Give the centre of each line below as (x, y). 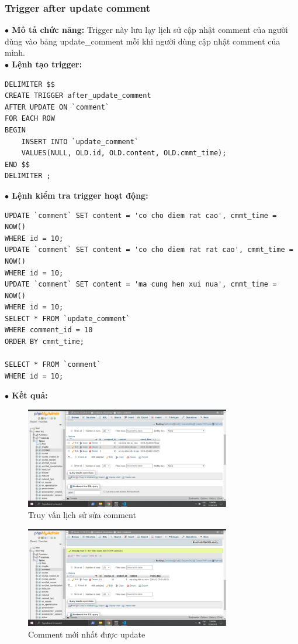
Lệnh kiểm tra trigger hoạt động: (80, 195)
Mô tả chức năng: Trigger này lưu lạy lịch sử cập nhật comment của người (150, 30)
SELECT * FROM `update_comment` (67, 318)
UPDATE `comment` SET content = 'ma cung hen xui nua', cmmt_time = (141, 284)
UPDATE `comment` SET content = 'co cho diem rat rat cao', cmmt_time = (149, 250)
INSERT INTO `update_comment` (80, 142)
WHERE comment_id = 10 (49, 330)
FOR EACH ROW (30, 119)
